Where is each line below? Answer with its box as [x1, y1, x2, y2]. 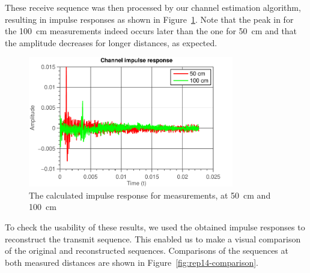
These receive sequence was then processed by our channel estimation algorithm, [5, 1, 301, 13]
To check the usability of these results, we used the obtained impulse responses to [5, 221, 305, 233]
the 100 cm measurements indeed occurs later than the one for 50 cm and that [5, 25, 297, 37]
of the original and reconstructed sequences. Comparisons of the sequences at [5, 244, 288, 257]
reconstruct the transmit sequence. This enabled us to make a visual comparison [5, 232, 301, 245]
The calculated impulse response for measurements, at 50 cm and [29, 188, 271, 201]
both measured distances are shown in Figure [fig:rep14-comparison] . [5, 256, 258, 268]
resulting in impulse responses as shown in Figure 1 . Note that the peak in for [5, 13, 294, 25]
